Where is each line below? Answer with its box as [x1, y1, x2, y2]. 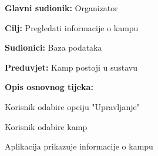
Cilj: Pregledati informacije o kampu [5, 21, 139, 34]
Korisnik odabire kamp [5, 120, 88, 132]
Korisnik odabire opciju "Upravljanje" [5, 100, 140, 112]
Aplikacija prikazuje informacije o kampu [5, 140, 153, 152]
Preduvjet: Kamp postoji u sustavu [5, 61, 137, 73]
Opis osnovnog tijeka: [5, 81, 93, 93]
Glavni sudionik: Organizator [5, 2, 118, 14]
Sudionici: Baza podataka [5, 41, 102, 54]
